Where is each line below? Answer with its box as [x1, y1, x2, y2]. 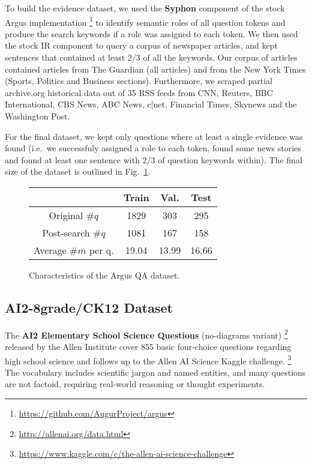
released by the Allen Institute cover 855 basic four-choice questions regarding [5, 340, 292, 353]
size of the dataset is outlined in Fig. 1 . [5, 165, 151, 178]
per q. [89, 243, 114, 257]
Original [49, 208, 83, 222]
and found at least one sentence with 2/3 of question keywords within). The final [5, 153, 302, 166]
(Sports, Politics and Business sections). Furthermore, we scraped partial [5, 74, 272, 87]
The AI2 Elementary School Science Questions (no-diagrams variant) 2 [5, 327, 288, 341]
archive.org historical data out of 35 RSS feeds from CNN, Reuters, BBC [5, 86, 273, 98]
